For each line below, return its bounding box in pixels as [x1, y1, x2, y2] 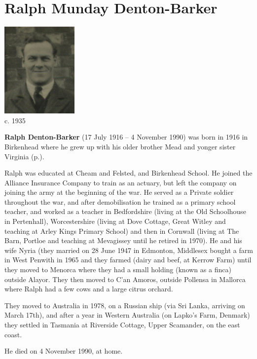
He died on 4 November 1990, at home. [4, 346, 123, 356]
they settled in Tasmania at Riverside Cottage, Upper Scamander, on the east [4, 320, 240, 329]
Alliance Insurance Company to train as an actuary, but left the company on [4, 177, 237, 187]
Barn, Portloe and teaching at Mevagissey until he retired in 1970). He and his [4, 235, 242, 246]
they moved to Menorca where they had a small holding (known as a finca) [4, 264, 231, 275]
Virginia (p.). [4, 151, 44, 161]
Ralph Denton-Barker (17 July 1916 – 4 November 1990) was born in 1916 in [4, 132, 248, 142]
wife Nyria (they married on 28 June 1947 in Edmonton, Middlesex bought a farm [4, 245, 253, 255]
